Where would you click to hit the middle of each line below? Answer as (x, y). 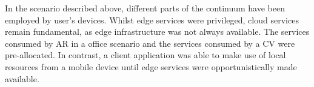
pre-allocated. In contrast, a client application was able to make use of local (145, 55)
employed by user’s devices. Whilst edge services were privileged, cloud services (152, 19)
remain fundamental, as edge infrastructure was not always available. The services (157, 31)
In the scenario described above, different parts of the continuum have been (145, 8)
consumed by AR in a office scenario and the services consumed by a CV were (150, 43)
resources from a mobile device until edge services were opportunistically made (151, 66)
